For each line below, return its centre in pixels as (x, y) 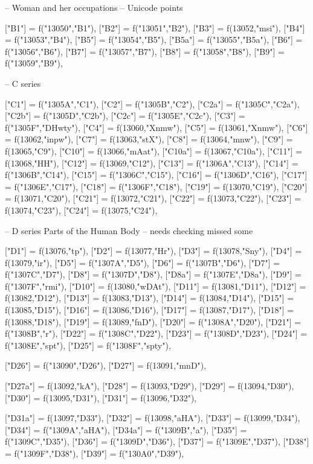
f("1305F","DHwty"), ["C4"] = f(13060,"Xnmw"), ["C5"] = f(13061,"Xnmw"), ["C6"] (156, 127)
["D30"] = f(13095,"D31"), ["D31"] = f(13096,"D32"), (101, 397)
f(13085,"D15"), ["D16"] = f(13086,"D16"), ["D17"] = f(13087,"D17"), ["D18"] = (150, 310)
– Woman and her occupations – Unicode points (94, 7)
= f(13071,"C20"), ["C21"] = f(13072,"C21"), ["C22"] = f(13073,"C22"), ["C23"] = (153, 198)
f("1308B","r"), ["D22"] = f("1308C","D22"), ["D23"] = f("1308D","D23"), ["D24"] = (156, 333)
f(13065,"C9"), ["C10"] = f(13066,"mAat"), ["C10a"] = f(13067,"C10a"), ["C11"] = (154, 151)
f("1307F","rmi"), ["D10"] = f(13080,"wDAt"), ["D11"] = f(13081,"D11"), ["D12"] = (156, 286)
